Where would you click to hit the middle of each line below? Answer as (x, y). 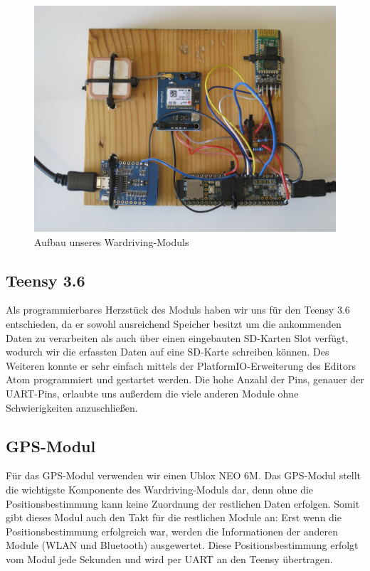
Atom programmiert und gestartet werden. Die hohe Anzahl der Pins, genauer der (185, 379)
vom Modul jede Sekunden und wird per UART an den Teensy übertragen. (169, 559)
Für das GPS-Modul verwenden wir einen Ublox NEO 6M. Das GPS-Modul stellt (184, 475)
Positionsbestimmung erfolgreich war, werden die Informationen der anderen (172, 531)
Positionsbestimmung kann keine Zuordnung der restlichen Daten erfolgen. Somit (183, 503)
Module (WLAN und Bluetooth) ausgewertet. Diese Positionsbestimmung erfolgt (182, 545)
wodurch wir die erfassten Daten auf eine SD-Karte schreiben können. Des (168, 352)
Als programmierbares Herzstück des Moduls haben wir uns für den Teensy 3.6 (178, 310)
